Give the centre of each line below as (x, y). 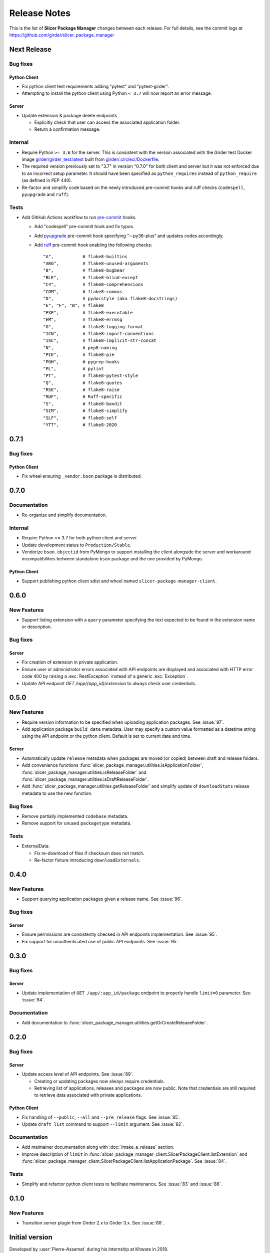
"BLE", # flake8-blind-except (91, 277)
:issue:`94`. (33, 1000)
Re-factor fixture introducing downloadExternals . (87, 860)
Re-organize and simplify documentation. (64, 515)
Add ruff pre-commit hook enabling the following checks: (93, 245)
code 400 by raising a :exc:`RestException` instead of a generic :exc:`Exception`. (105, 676)
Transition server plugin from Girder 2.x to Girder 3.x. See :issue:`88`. (93, 1223)
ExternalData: (36, 846)
